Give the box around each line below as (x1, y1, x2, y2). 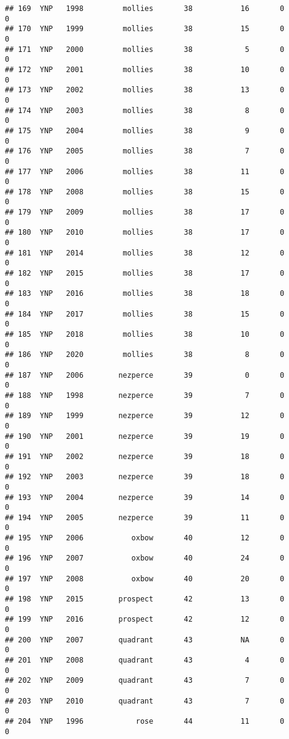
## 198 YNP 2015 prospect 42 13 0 (5, 595, 285, 604)
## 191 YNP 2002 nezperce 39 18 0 (5, 452, 285, 461)
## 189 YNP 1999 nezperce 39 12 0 (5, 411, 285, 421)
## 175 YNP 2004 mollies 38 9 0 (5, 126, 285, 135)
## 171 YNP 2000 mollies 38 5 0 (5, 45, 285, 54)
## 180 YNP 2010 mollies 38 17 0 (5, 228, 285, 237)
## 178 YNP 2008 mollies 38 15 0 (5, 187, 285, 196)
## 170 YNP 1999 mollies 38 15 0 (5, 24, 285, 34)
